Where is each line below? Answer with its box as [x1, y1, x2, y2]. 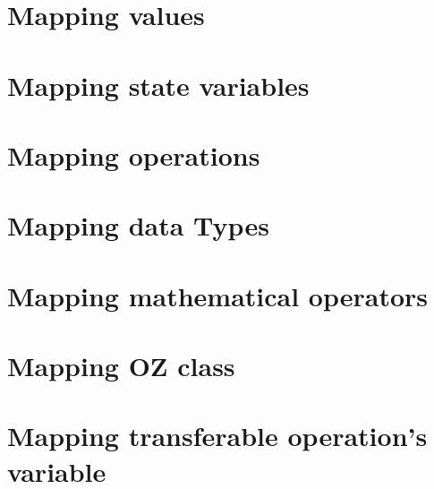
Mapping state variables [7, 66, 310, 103]
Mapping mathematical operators [7, 277, 429, 313]
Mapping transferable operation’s [7, 417, 428, 454]
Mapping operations [7, 136, 260, 173]
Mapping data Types [7, 207, 269, 244]
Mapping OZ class [7, 347, 235, 384]
